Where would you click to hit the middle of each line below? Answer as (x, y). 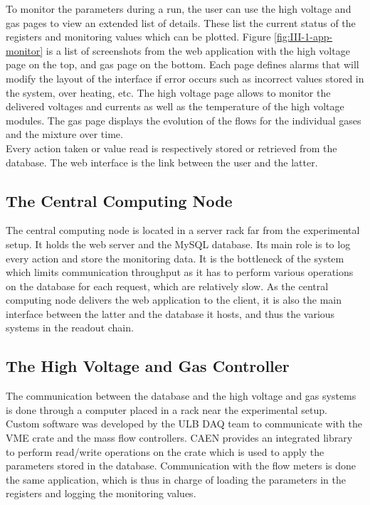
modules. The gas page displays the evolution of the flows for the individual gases (184, 120)
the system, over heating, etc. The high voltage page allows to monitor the (168, 92)
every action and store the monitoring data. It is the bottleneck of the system (175, 258)
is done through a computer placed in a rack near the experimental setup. (166, 409)
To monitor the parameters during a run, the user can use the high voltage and (179, 9)
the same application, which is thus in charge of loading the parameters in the (176, 479)
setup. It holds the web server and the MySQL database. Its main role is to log (178, 244)
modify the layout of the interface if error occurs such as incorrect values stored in (185, 78)
